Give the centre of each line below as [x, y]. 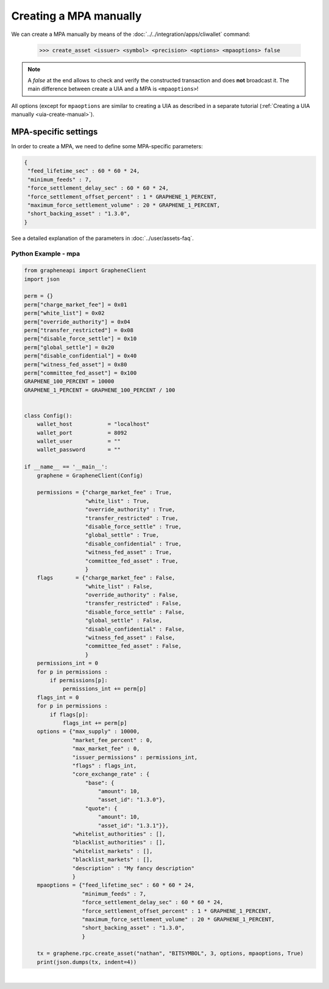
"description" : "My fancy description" [133, 868]
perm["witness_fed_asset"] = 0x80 [76, 364]
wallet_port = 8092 [82, 433]
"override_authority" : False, [132, 595]
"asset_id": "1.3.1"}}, [133, 825]
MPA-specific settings [55, 131]
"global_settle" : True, [122, 535]
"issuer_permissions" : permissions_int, [135, 757]
